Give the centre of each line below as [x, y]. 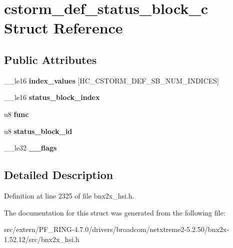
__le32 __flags [30, 148]
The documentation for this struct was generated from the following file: [115, 212]
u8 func [16, 114]
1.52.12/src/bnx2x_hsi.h [42, 239]
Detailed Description [59, 175]
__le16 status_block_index [52, 97]
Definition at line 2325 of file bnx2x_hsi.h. [69, 195]
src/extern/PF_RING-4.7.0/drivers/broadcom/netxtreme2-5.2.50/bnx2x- [116, 229]
